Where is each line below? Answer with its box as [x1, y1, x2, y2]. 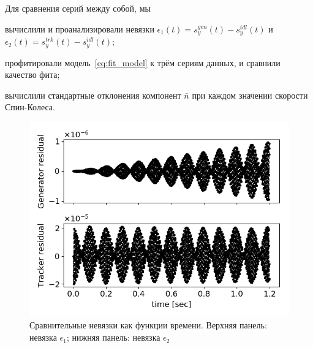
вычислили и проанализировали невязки [5, 22, 154, 35]
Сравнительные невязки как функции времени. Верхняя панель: [29, 319, 267, 331]
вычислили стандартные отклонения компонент [5, 88, 181, 101]
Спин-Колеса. [5, 100, 55, 113]
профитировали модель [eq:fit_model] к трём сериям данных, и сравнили [5, 56, 281, 69]
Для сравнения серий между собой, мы [5, 2, 151, 14]
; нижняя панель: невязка [66, 331, 160, 344]
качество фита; [5, 68, 60, 81]
